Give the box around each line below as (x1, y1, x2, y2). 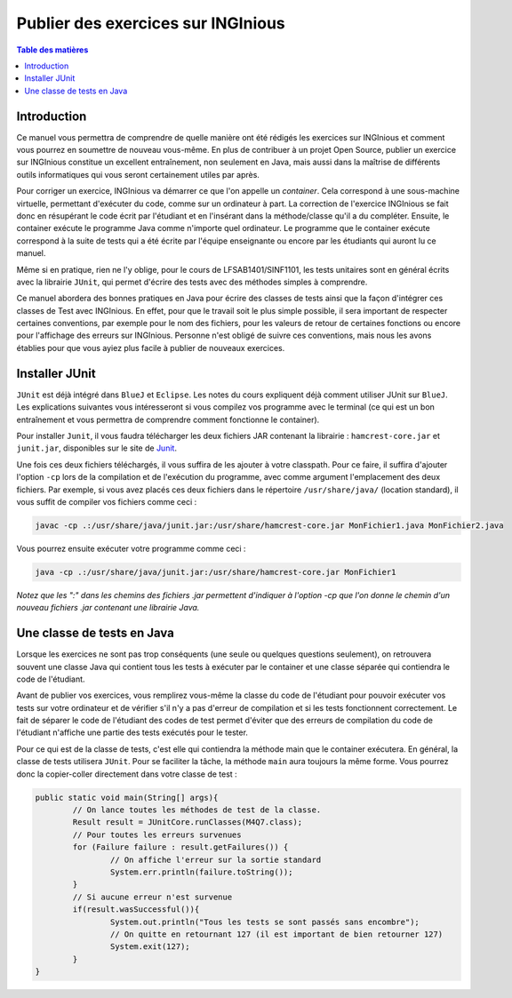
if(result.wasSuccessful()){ (72, 905, 200, 914)
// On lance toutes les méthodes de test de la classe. (72, 805, 322, 815)
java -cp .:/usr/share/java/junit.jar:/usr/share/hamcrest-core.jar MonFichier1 (35, 567, 396, 577)
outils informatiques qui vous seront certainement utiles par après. (16, 169, 260, 180)
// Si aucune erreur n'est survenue (72, 891, 233, 902)
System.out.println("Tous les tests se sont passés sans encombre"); (109, 916, 420, 927)
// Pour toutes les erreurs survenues (72, 829, 242, 840)
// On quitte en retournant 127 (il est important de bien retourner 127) (109, 929, 444, 939)
